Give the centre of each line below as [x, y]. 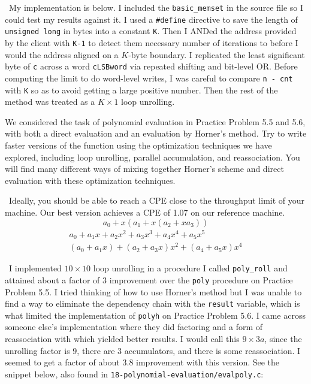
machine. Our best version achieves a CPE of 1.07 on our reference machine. [145, 212]
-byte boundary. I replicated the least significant [217, 54]
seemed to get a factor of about [62, 362]
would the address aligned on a [62, 54]
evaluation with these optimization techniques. [90, 180]
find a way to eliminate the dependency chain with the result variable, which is [153, 303]
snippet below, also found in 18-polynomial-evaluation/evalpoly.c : [134, 374]
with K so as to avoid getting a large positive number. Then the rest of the [141, 90]
